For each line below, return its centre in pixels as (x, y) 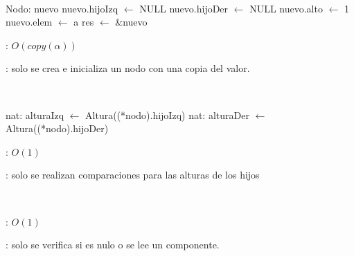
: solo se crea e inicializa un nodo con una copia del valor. (128, 68)
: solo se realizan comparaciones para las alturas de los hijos (133, 175)
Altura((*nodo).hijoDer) (57, 128)
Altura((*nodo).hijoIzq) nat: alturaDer (167, 115)
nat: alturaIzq (35, 115)
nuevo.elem (29, 22)
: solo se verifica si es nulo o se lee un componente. (113, 245)
